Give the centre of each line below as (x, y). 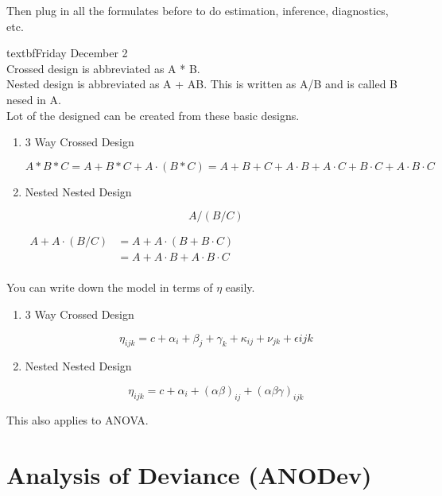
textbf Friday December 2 (67, 53)
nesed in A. (34, 99)
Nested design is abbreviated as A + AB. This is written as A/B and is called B (202, 84)
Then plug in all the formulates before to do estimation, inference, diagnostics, (198, 10)
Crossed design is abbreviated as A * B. (103, 68)
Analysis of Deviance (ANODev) (189, 474)
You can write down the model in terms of (110, 287)
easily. (240, 287)
